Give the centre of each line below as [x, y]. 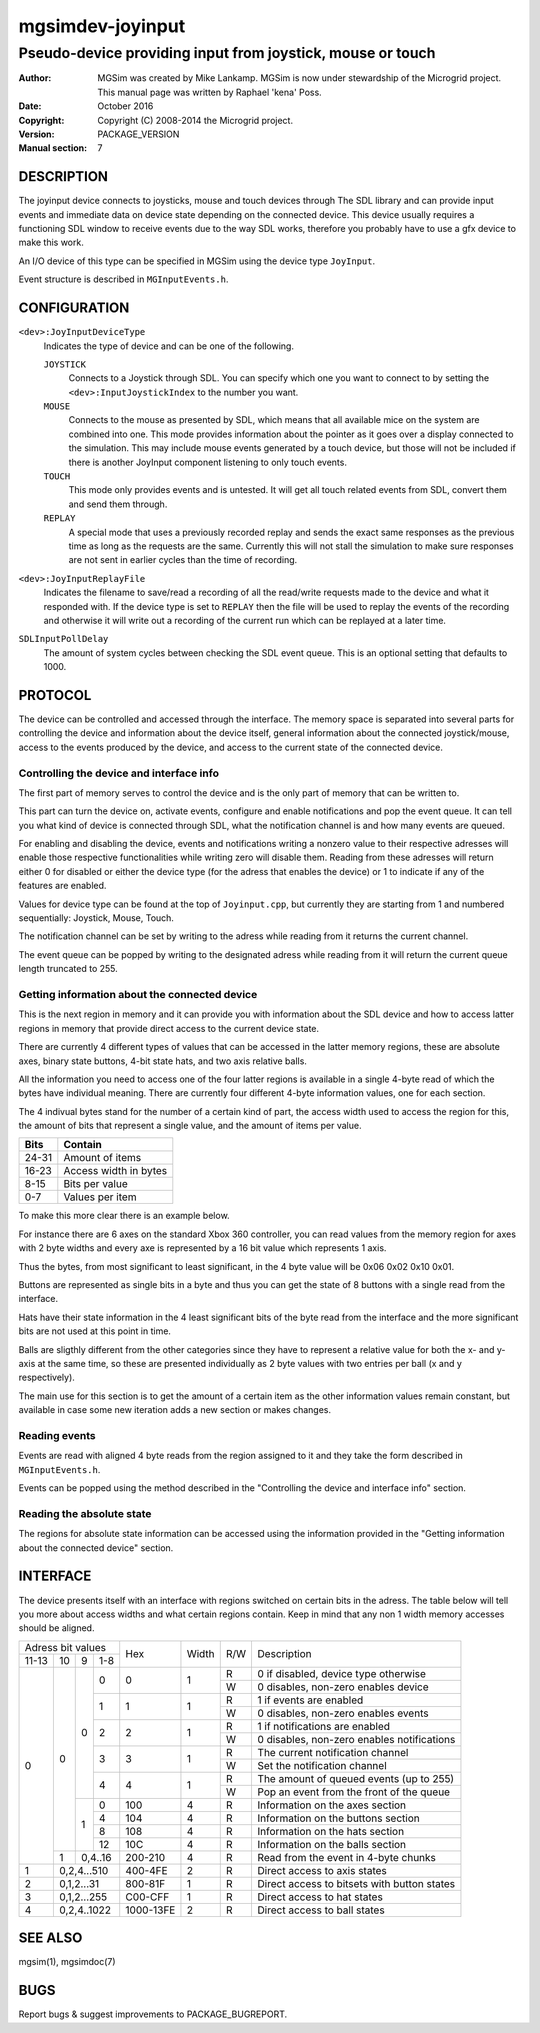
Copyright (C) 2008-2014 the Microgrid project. [195, 120]
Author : [35, 78]
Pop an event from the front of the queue [353, 1792]
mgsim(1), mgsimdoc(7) [67, 1962]
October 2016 [125, 106]
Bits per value [96, 1184]
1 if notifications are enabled [323, 1726]
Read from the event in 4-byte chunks [347, 1857]
